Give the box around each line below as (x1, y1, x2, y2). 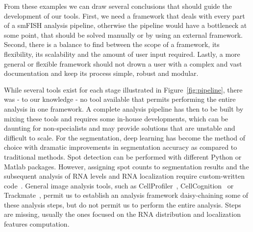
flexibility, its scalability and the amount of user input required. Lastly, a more (4, 48, 240, 59)
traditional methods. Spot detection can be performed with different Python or (4, 151, 242, 162)
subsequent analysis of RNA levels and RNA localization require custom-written (4, 171, 245, 181)
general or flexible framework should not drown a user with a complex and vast (4, 58, 242, 69)
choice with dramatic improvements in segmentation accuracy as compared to (4, 142, 237, 152)
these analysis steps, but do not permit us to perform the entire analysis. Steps (4, 199, 241, 209)
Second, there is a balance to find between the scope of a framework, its (4, 39, 220, 49)
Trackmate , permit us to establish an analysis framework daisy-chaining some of (4, 190, 249, 200)
